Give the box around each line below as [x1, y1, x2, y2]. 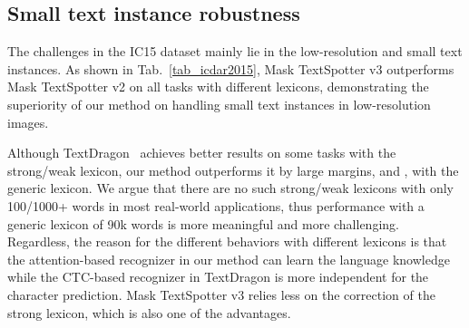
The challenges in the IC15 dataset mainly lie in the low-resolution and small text [7, 42, 463, 61]
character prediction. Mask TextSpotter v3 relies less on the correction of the [7, 285, 435, 304]
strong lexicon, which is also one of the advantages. [7, 303, 291, 322]
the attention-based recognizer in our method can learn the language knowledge [7, 249, 450, 268]
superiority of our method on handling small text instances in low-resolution [7, 94, 431, 113]
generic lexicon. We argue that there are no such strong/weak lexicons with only [7, 178, 454, 198]
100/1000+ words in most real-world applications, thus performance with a [7, 196, 425, 215]
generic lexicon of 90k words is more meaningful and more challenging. [7, 214, 399, 233]
